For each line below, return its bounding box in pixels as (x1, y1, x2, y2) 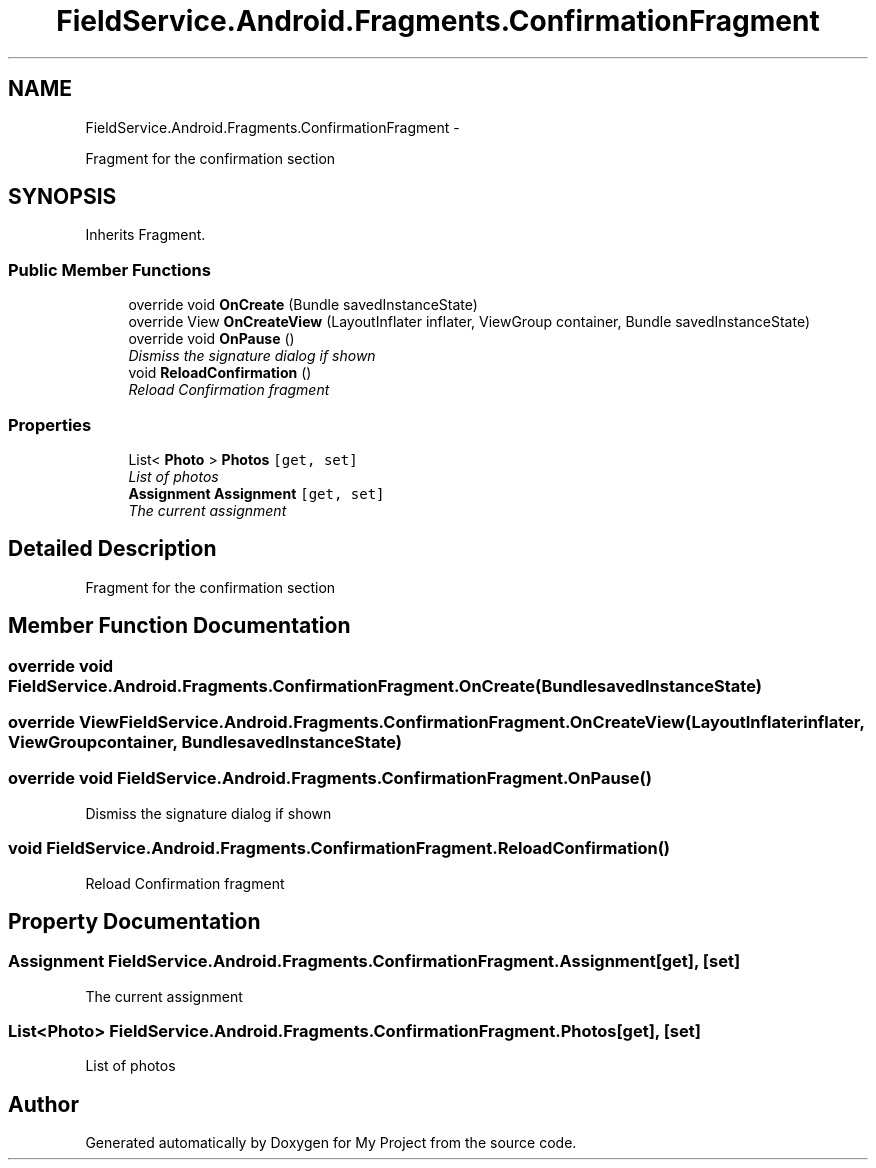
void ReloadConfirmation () (128, 364, 312, 382)
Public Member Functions (8, 259, 211, 280)
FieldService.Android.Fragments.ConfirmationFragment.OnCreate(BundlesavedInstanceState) (8, 675, 762, 696)
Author (8, 1091, 79, 1117)
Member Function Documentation (8, 613, 351, 639)
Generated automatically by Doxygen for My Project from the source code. (85, 1134, 577, 1152)
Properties (8, 414, 92, 435)
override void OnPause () (128, 330, 295, 348)
